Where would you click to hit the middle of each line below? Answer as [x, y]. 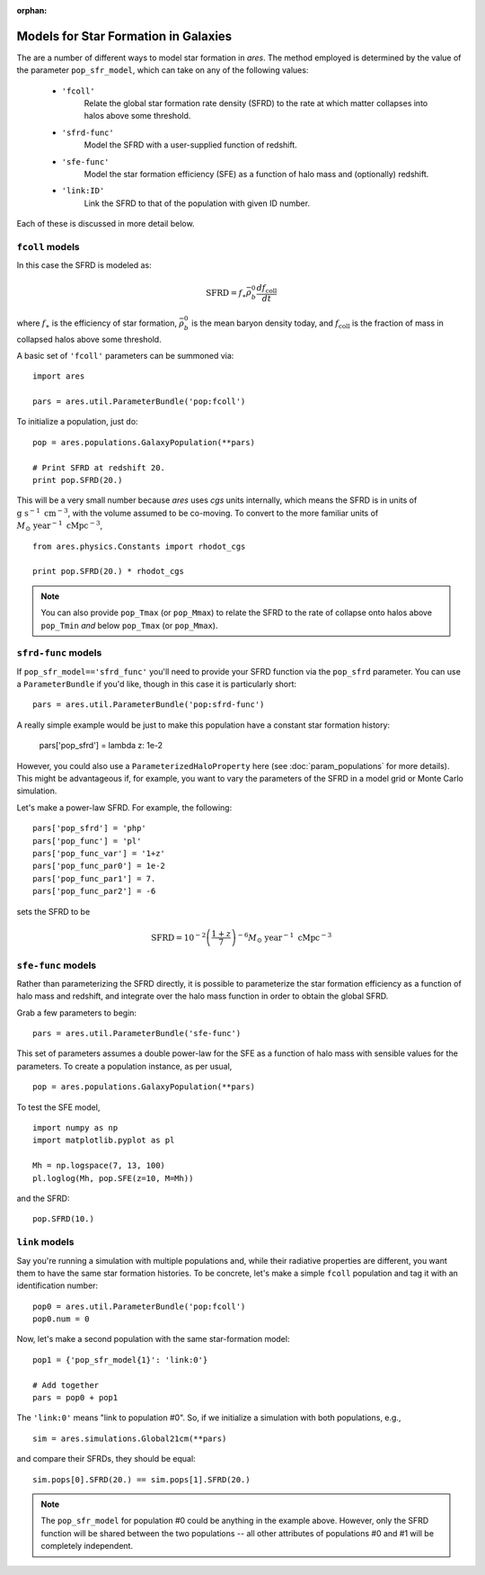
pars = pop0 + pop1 [75, 1398]
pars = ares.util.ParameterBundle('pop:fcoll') [139, 402]
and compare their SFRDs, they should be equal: [106, 1459]
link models [45, 1242]
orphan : [32, 10]
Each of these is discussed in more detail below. [106, 224]
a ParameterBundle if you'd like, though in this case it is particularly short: [156, 685]
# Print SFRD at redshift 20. [99, 467]
